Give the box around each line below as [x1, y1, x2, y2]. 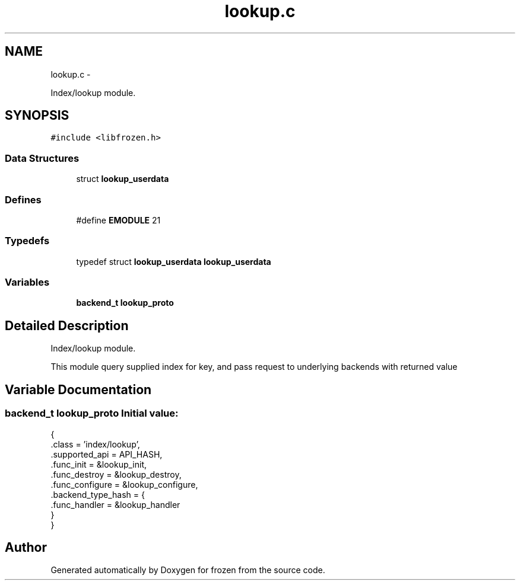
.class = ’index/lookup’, [50, 439, 140, 449]
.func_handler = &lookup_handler [50, 499, 180, 510]
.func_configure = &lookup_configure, [50, 479, 198, 490]
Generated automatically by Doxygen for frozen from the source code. [50, 565, 325, 576]
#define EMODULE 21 [76, 215, 161, 225]
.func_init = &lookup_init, [50, 459, 147, 469]
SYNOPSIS [5, 108, 69, 123]
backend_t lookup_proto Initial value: [5, 407, 179, 420]
